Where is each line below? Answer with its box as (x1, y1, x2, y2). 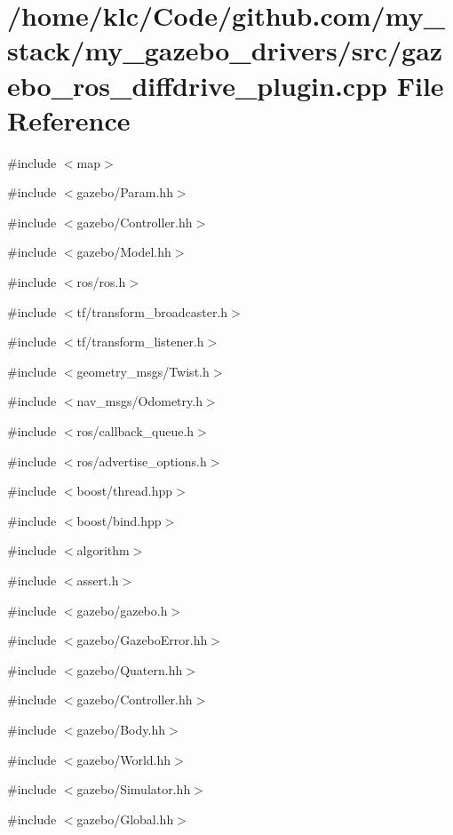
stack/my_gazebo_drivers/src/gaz (7, 32, 443, 68)
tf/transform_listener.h (76, 332, 204, 351)
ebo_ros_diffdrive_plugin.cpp (7, 67, 387, 103)
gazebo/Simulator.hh (76, 780, 191, 799)
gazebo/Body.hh (76, 720, 165, 738)
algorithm (76, 541, 130, 560)
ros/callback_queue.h (76, 422, 195, 441)
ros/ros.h (76, 273, 126, 291)
